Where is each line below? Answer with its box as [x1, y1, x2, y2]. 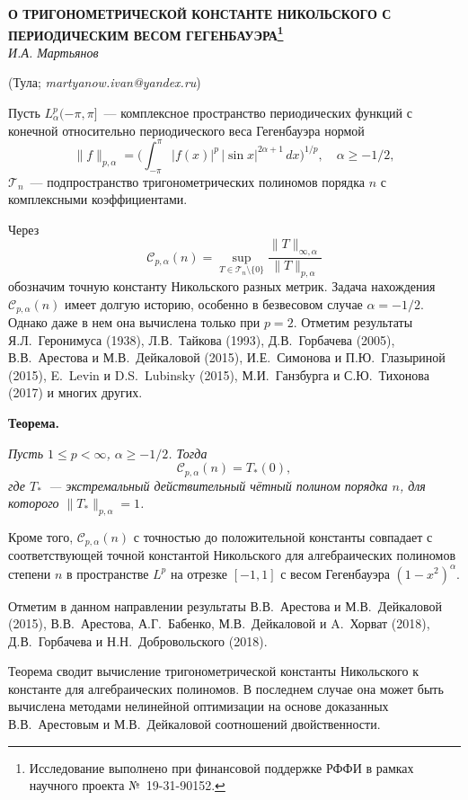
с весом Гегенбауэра [280, 564, 390, 582]
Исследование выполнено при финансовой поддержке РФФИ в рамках [29, 758, 414, 777]
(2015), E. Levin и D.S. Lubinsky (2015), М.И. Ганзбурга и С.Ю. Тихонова [8, 365, 429, 384]
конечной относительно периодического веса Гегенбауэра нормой [8, 120, 365, 139]
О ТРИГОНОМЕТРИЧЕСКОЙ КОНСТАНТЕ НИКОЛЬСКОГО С [8, 4, 392, 22]
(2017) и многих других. [8, 383, 143, 402]
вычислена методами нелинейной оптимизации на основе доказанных [8, 697, 389, 716]
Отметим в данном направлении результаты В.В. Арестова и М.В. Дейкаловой [8, 596, 443, 615]
